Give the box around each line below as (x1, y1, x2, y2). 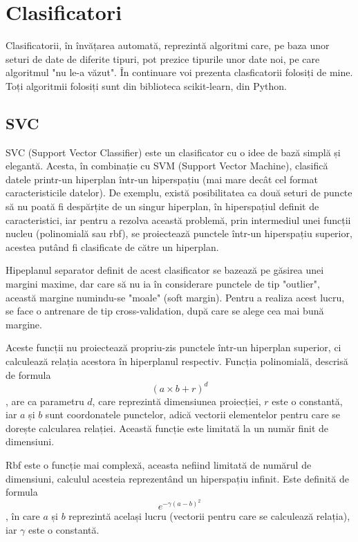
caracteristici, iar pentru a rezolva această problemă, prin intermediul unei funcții (6, 212, 351, 227)
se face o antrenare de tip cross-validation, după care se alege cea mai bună (6, 303, 324, 318)
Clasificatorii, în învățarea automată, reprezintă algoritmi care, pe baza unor (6, 38, 330, 53)
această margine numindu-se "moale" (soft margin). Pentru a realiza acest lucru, (6, 290, 345, 304)
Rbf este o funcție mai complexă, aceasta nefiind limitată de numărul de (6, 458, 312, 472)
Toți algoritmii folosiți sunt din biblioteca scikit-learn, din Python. (6, 78, 287, 93)
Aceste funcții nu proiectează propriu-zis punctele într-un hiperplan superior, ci (6, 340, 341, 355)
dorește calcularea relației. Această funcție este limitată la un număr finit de (6, 420, 329, 435)
